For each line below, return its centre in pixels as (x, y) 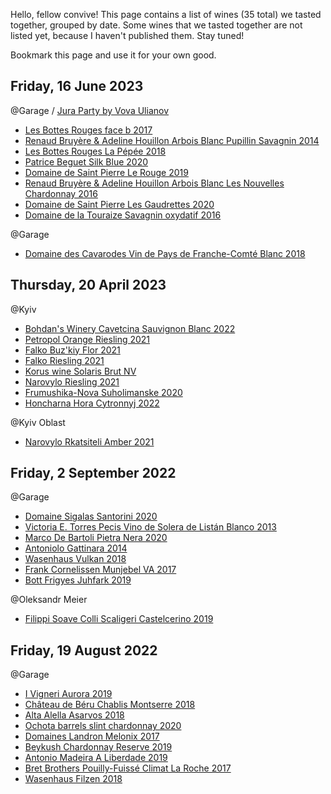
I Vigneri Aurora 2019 (68, 694)
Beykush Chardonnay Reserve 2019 (98, 747)
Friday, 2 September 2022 (93, 473)
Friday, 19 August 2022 (84, 650)
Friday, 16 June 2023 (77, 86)
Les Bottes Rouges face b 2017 (88, 130)
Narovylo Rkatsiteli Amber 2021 (89, 441)
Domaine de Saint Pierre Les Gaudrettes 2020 (119, 204)
